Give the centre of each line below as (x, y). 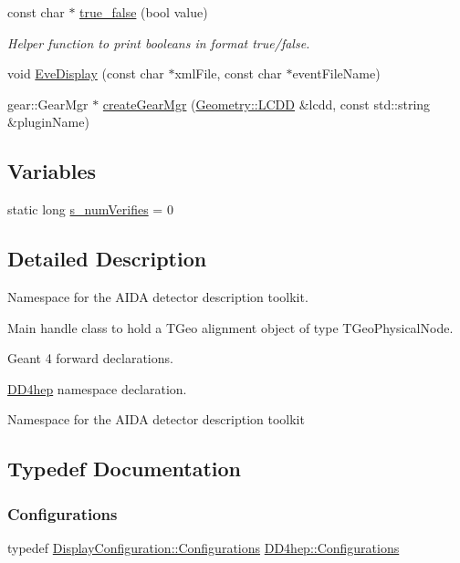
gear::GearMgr (48, 104)
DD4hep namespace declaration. (97, 388)
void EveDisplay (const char (86, 73)
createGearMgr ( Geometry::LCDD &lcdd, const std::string (267, 104)
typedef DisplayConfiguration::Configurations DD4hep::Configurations (204, 547)
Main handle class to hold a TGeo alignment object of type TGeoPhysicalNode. (230, 327)
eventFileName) (336, 73)
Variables (52, 171)
